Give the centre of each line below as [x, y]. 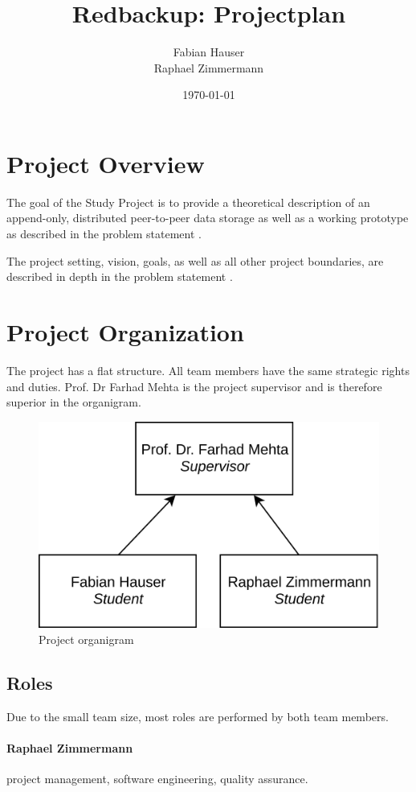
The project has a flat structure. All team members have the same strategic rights [208, 370]
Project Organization [125, 332]
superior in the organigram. [74, 402]
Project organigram [86, 639]
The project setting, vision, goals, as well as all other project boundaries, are [195, 260]
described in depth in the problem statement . [120, 276]
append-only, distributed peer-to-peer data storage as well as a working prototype [208, 218]
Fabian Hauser [209, 52]
